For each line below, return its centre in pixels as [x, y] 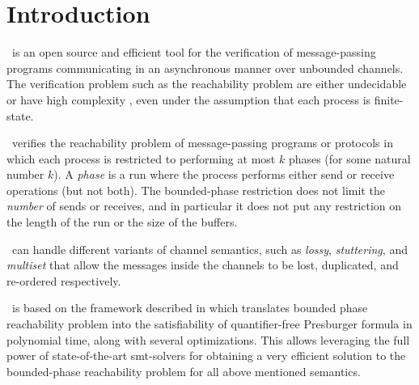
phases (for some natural [349, 158]
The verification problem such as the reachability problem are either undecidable [207, 84]
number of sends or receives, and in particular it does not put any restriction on [204, 206]
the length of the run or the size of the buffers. [122, 222]
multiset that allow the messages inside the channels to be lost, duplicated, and [203, 265]
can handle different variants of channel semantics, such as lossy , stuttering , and [209, 249]
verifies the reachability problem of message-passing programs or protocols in [202, 143]
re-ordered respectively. [64, 280]
